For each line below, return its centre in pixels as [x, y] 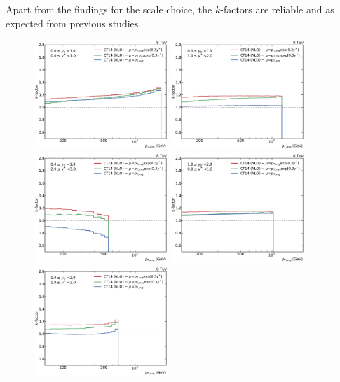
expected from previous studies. [74, 23]
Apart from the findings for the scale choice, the [109, 9]
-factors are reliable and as [277, 9]
